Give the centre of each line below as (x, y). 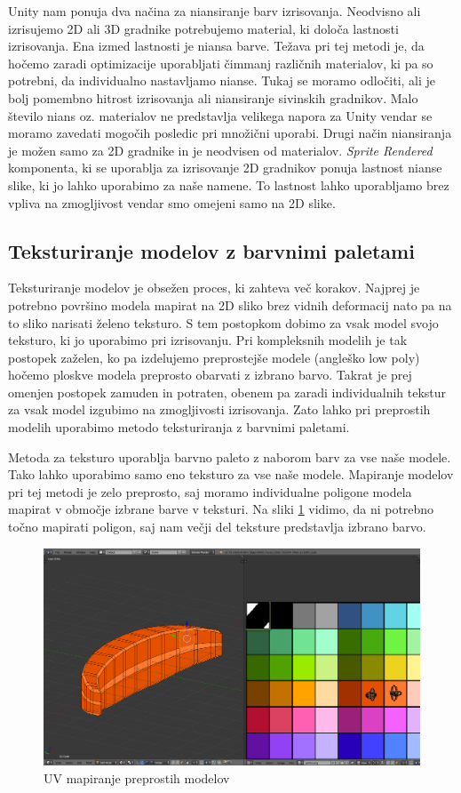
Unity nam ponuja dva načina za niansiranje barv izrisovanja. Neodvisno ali (215, 11)
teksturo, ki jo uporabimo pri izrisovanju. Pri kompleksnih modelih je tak (208, 340)
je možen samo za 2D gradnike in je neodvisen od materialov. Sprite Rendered (220, 150)
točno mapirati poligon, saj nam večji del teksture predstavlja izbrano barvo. (217, 527)
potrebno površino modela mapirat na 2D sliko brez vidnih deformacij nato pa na (230, 304)
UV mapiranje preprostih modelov (137, 777)
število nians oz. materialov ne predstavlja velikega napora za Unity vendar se (220, 115)
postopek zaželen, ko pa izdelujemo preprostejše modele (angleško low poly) (214, 357)
